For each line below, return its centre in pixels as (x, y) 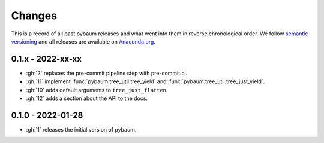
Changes (34, 16)
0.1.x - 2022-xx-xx (46, 59)
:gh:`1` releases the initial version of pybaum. (81, 129)
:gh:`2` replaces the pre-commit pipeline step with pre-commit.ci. (107, 73)
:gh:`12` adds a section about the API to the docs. (87, 98)
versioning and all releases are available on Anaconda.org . (83, 41)
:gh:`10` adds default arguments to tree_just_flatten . (97, 90)
